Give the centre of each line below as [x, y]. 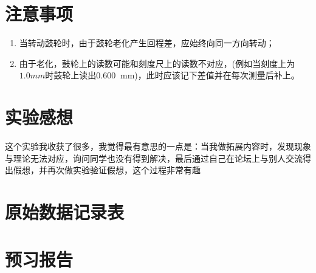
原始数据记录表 [65, 212]
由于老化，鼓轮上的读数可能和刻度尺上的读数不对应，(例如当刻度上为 [157, 63]
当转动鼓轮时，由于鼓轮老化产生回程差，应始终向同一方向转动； [147, 43]
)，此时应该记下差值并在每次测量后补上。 [217, 75]
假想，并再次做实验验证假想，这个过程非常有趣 [107, 170]
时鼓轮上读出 [71, 75]
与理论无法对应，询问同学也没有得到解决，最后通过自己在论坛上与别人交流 [154, 158]
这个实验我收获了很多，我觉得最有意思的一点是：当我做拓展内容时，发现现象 [158, 146]
